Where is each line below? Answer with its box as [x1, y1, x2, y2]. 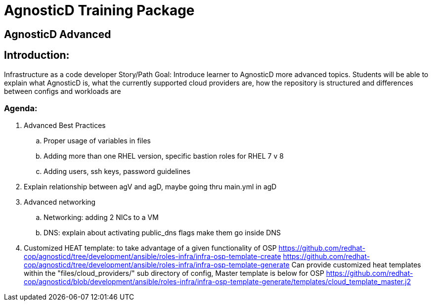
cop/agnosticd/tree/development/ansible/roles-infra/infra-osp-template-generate [24, 261, 290, 269]
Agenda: [4, 103, 38, 113]
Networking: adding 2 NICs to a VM [43, 213, 159, 222]
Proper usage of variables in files [43, 136, 151, 145]
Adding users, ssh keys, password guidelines [43, 167, 191, 176]
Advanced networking [24, 198, 96, 207]
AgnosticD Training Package [4, 2, 195, 19]
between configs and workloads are [4, 87, 121, 95]
